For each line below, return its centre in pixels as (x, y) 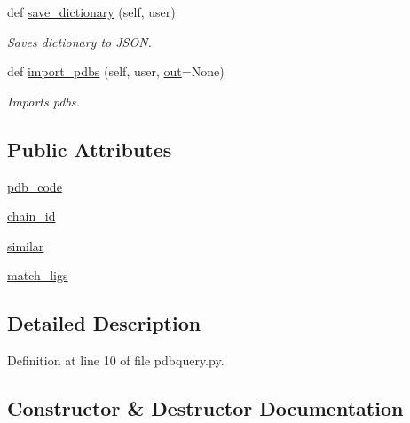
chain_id (32, 216)
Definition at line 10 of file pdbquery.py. (116, 360)
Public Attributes (90, 149)
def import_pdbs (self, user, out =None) (116, 71)
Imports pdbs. (43, 101)
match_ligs (38, 275)
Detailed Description (104, 323)
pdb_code (35, 186)
